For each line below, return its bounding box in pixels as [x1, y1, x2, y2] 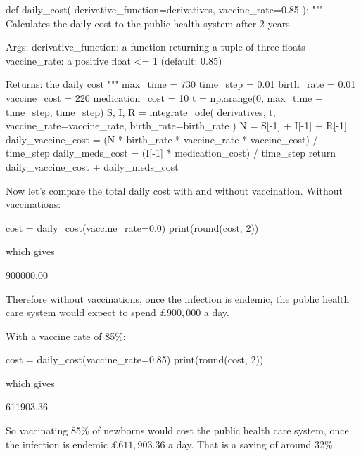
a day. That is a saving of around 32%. [168, 436, 336, 451]
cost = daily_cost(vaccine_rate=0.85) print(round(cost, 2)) [6, 352, 264, 367]
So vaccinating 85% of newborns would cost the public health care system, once [6, 423, 349, 438]
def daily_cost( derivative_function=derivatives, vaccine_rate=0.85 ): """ [6, 2, 324, 16]
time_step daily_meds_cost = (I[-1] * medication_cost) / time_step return [6, 145, 336, 160]
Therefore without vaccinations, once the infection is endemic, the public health [6, 291, 350, 306]
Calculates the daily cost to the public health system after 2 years [6, 15, 290, 30]
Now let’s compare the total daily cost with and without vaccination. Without [6, 183, 343, 197]
